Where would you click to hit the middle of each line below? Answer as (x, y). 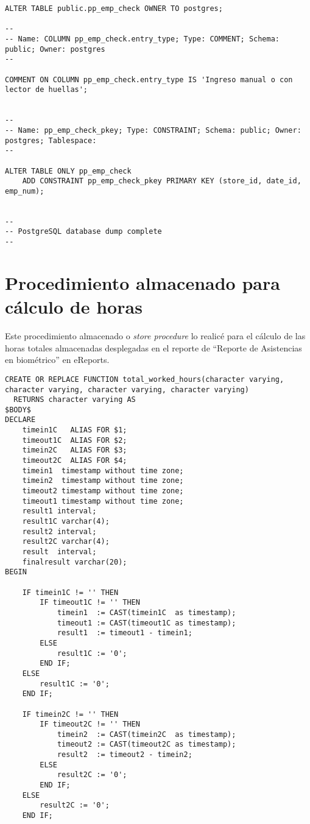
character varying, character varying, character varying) (127, 389)
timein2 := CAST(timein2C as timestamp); (146, 734)
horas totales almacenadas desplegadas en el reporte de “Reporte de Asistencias (153, 347)
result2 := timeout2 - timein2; (125, 755)
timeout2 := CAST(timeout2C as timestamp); (146, 745)
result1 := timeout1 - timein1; (125, 633)
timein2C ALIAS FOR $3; (75, 450)
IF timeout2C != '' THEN (90, 724)
